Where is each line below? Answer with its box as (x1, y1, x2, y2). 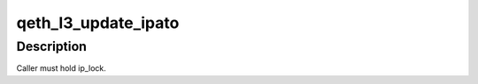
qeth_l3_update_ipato (16, 13, 180, 32)
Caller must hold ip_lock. (16, 63, 106, 73)
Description (16, 38, 88, 54)
